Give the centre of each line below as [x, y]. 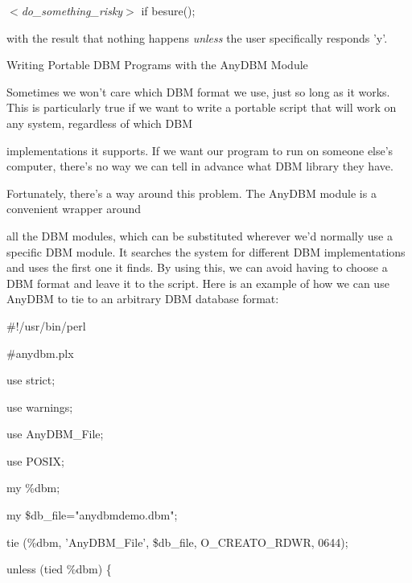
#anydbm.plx [40, 353]
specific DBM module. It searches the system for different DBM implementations [206, 251]
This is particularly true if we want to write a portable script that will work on [202, 107]
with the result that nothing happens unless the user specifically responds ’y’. [197, 37]
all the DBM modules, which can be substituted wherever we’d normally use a [200, 235]
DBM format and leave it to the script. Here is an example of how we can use [198, 283]
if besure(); [168, 10]
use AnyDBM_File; [55, 434]
